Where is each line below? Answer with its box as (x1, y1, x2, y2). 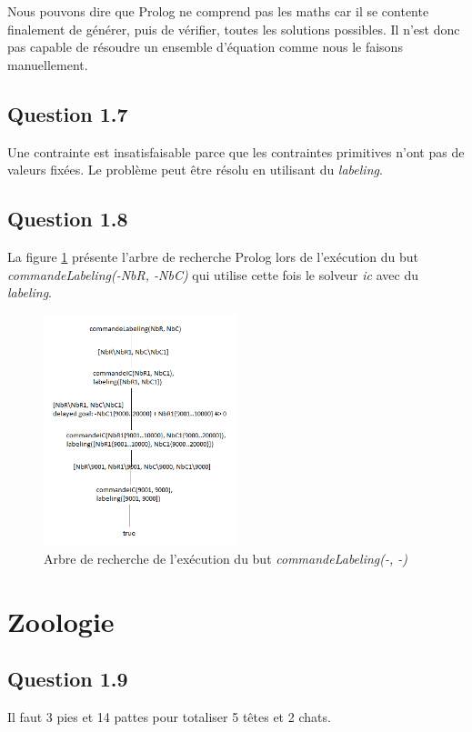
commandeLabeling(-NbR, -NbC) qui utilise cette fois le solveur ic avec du (7, 265, 418, 284)
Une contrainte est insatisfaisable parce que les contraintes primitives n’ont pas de (7, 142, 465, 161)
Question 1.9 (7, 665, 128, 693)
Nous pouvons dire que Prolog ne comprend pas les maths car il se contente (7, 2, 429, 20)
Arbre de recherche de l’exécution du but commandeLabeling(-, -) (44, 548, 408, 567)
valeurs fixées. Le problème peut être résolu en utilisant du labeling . (7, 160, 383, 179)
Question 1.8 (7, 205, 128, 233)
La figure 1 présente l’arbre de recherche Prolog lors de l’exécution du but (7, 246, 418, 266)
